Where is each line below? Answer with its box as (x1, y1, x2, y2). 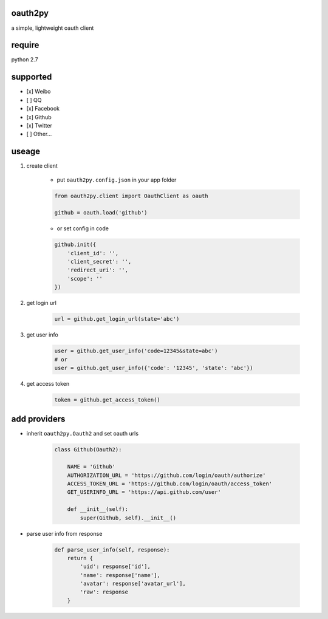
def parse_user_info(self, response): (54, 546, 170, 553)
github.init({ (54, 241, 97, 248)
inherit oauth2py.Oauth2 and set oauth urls (26, 430, 139, 437)
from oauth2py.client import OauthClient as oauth (54, 192, 209, 199)
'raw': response (80, 589, 129, 595)
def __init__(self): (67, 506, 129, 513)
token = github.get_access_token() (54, 396, 160, 403)
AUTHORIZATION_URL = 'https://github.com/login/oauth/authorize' (67, 471, 266, 479)
